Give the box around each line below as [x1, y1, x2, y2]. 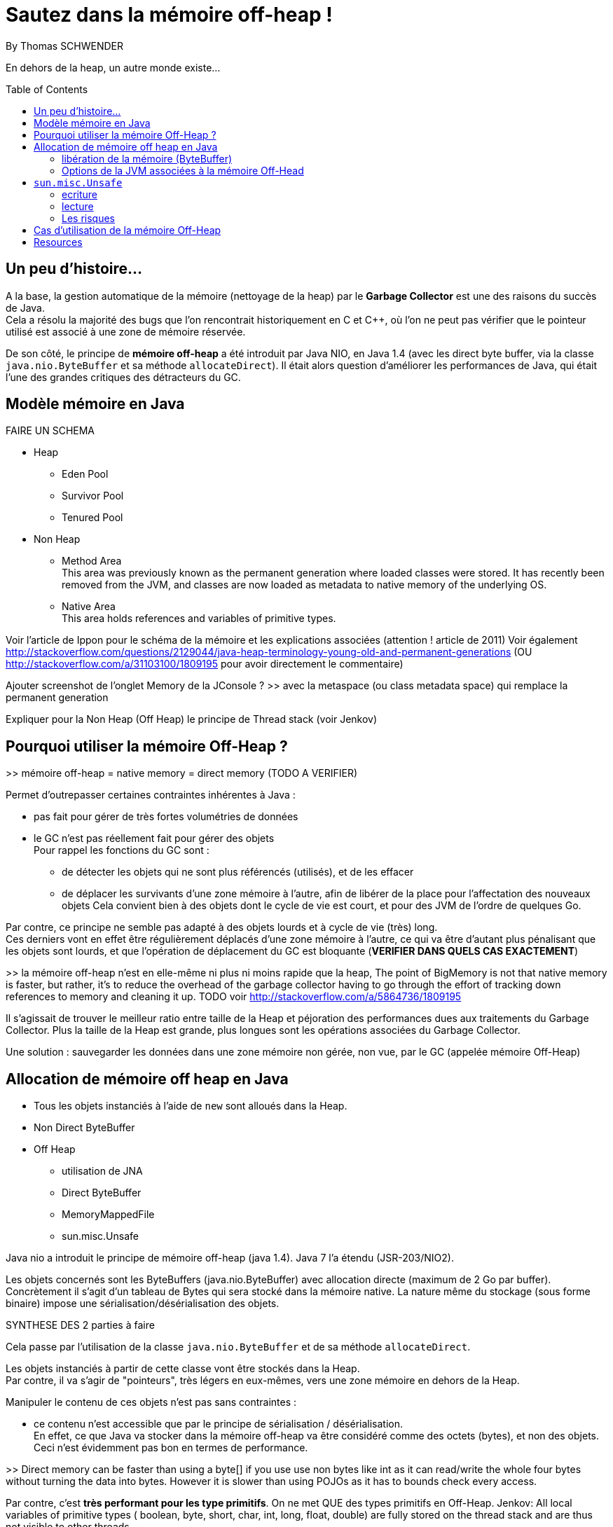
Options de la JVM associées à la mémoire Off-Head [62, 164, 304, 177]
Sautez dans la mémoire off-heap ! [6, 3, 333, 27]
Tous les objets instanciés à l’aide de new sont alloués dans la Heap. [34, 1100, 347, 1112]
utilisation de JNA [62, 1165, 143, 1177]
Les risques [62, 212, 115, 224]
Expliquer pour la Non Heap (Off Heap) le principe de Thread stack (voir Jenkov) [6, 713, 378, 726]
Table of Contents [6, 83, 88, 95]
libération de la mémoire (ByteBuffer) [62, 152, 233, 165]
